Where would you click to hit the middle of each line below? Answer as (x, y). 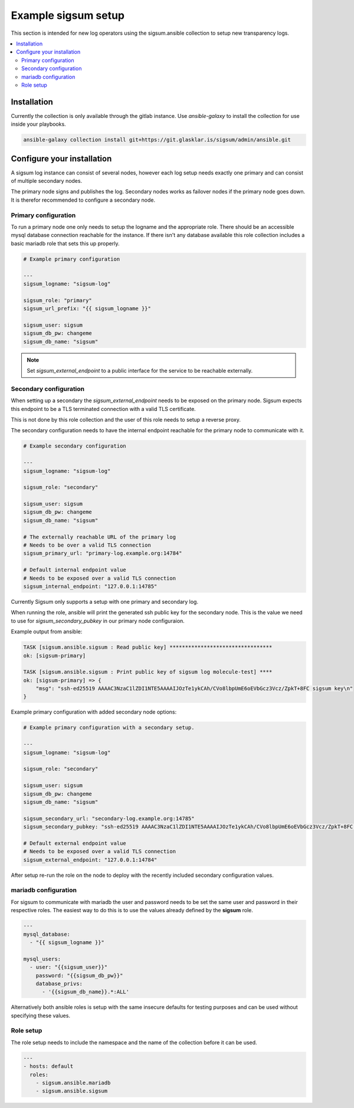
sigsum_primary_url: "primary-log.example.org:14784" (103, 553)
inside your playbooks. (38, 124)
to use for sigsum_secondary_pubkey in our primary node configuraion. (98, 621)
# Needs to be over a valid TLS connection (87, 545)
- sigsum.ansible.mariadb (73, 1083)
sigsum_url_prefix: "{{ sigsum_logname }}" (87, 309)
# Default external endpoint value (75, 843)
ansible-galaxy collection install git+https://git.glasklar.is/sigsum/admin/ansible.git (157, 140)
